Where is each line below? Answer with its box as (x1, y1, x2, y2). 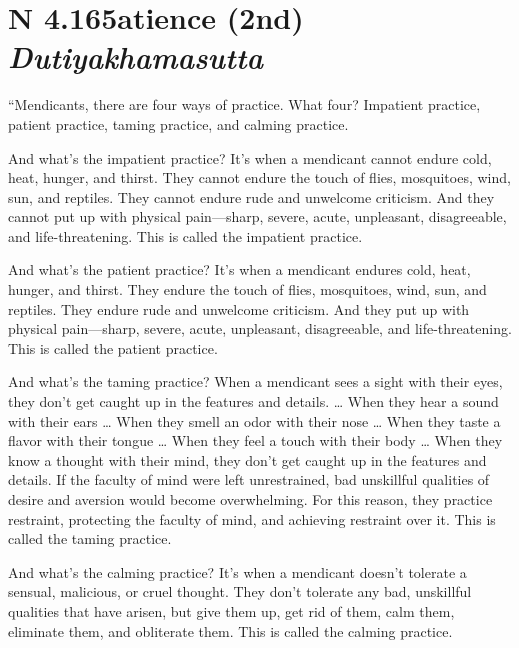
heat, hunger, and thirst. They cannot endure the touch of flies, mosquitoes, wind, (8, 167, 511, 188)
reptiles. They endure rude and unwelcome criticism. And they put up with (8, 298, 470, 319)
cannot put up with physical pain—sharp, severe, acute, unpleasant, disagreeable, (8, 206, 507, 227)
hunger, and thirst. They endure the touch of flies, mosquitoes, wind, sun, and (8, 279, 487, 300)
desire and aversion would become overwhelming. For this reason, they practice (8, 489, 493, 509)
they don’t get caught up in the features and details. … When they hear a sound (8, 391, 499, 412)
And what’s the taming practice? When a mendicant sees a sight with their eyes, (8, 371, 503, 392)
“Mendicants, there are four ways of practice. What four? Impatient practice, (8, 94, 481, 115)
